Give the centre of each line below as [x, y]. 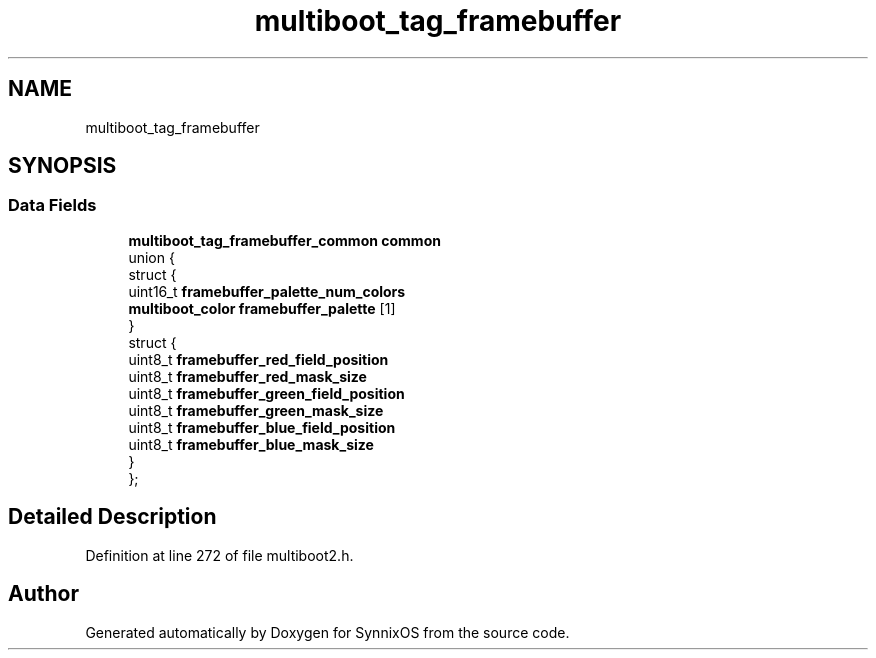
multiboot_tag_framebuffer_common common [284, 240]
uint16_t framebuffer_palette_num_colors [267, 291]
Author [43, 594]
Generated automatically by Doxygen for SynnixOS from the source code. [327, 632]
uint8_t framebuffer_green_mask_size [256, 410]
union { [151, 257]
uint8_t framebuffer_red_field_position [258, 359]
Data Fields [52, 205]
